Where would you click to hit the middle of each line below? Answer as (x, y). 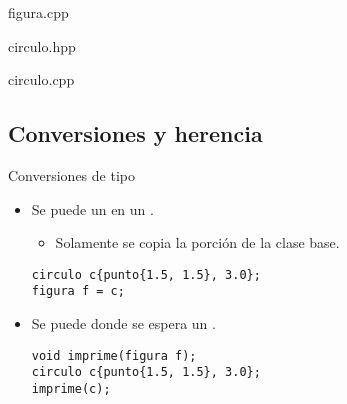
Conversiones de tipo (71, 174)
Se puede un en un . (92, 208)
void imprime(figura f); (114, 355)
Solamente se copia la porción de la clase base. (197, 242)
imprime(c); (71, 388)
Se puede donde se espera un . (123, 323)
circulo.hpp (42, 45)
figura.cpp (38, 12)
